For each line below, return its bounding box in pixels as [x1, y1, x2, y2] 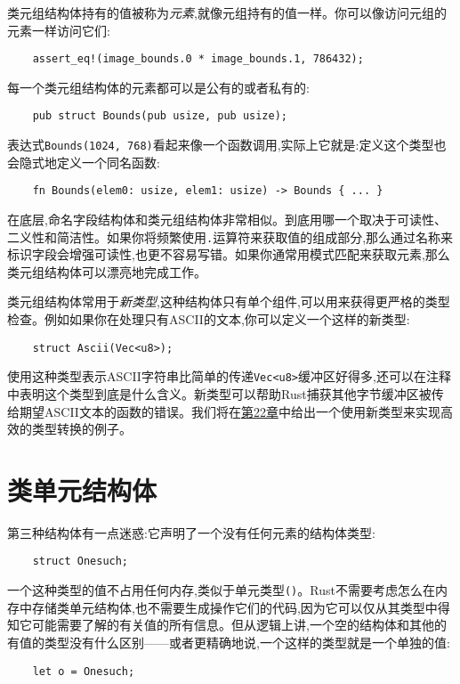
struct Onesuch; [32, 555, 129, 568]
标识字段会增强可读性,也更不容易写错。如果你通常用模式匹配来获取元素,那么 [7, 245, 450, 264]
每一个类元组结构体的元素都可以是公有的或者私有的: [7, 77, 310, 96]
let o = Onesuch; [32, 664, 135, 678]
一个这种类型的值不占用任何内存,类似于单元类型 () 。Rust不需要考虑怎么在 [7, 581, 435, 599]
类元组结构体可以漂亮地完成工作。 [7, 262, 206, 281]
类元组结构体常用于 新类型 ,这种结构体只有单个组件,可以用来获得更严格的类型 [7, 292, 450, 311]
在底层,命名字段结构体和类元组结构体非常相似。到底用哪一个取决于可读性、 [7, 210, 447, 228]
